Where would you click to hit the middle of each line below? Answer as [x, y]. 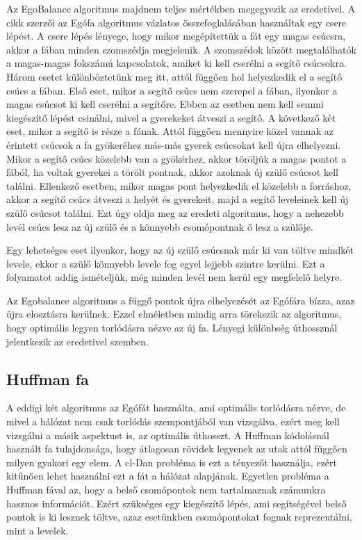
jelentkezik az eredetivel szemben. [78, 341]
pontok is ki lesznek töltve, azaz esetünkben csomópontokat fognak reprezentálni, [179, 517]
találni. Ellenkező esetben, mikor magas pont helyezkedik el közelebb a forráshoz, [179, 185]
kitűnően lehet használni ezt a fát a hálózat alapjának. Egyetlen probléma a [168, 476]
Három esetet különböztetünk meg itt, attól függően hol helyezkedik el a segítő [174, 76]
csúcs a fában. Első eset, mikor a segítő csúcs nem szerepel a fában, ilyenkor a [172, 90]
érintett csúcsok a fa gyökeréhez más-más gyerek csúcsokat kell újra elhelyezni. [174, 144]
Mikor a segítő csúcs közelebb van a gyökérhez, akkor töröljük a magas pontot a [176, 158]
